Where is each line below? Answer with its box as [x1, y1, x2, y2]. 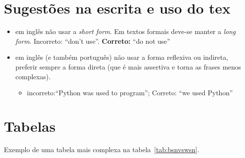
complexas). [15, 71, 51, 81]
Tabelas [4, 116, 56, 136]
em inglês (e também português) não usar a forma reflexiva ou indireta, [15, 52, 228, 62]
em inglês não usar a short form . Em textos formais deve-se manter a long [15, 26, 236, 36]
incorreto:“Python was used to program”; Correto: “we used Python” [27, 88, 233, 98]
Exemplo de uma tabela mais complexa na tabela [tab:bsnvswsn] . [4, 144, 199, 154]
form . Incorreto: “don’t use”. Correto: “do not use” [15, 35, 171, 46]
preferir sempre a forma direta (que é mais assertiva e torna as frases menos [15, 61, 241, 71]
